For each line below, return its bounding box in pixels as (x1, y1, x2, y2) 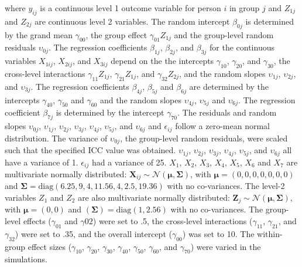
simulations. (5, 253, 47, 265)
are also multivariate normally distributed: (78, 191, 230, 204)
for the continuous (210, 41, 274, 53)
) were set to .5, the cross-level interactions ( (92, 215, 253, 227)
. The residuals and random (177, 106, 277, 119)
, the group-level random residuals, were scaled (120, 131, 288, 144)
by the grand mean (5, 28, 73, 40)
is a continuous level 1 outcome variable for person (40, 2, 221, 13)
